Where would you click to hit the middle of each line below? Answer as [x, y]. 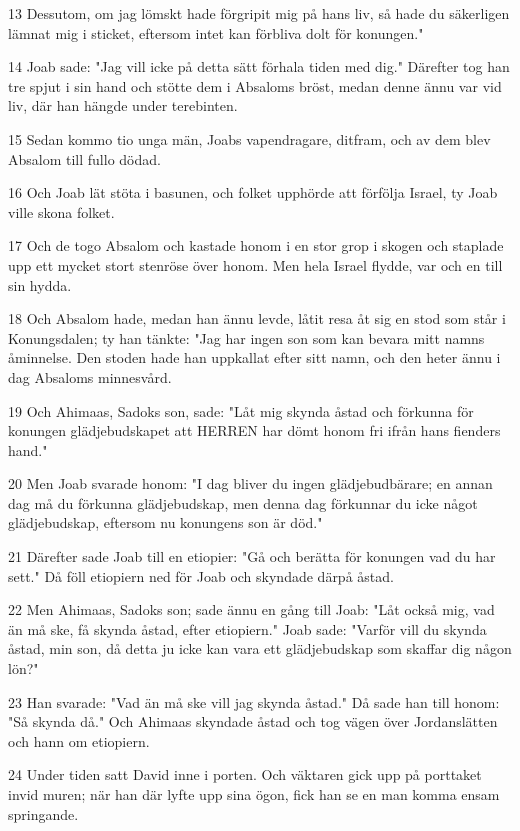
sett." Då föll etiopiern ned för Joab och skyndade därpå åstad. [201, 575]
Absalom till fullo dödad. [84, 158]
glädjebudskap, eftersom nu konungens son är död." [165, 522]
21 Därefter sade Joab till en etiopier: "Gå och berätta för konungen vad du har [252, 556]
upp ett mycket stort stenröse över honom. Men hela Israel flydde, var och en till [255, 264]
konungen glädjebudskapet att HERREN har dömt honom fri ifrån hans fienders [254, 430]
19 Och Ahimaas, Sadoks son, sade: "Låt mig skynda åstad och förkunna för [241, 410]
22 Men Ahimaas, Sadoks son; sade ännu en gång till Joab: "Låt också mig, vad [251, 609]
